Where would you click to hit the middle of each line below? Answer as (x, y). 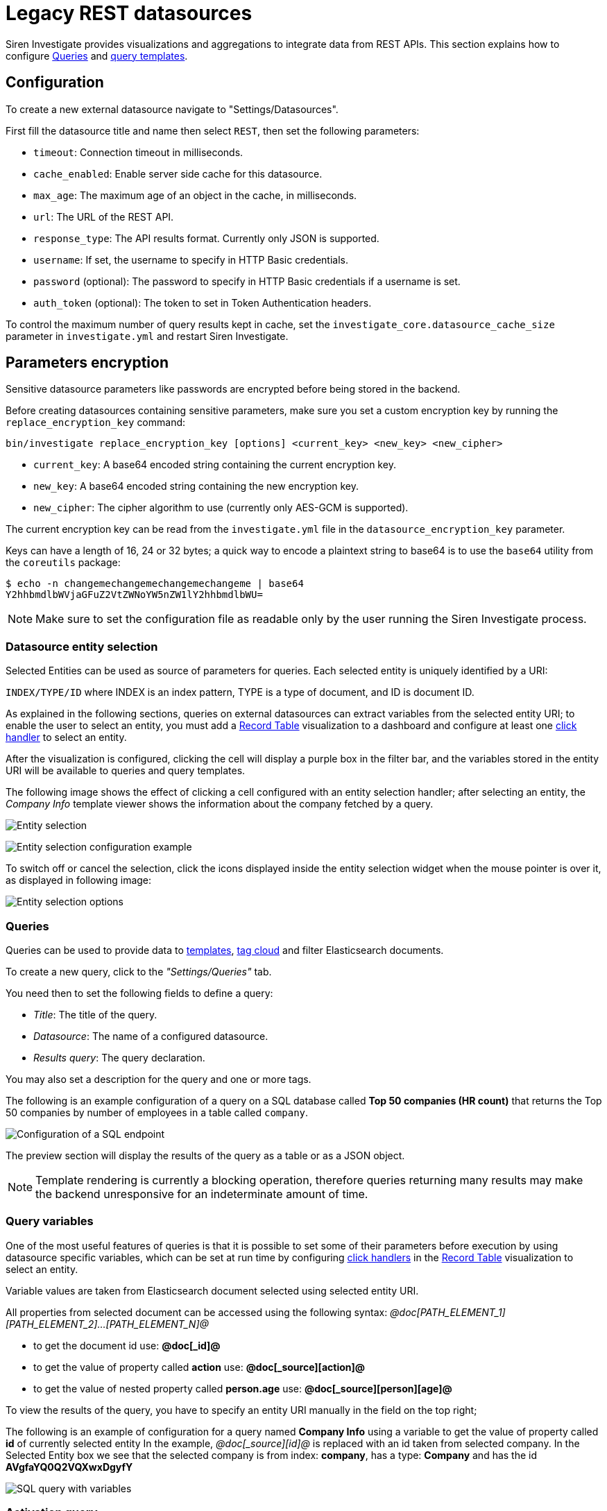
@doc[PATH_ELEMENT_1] (448, 1312)
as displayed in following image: (79, 880)
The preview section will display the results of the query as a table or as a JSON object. (205, 1155)
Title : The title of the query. (95, 1014)
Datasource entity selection (82, 646)
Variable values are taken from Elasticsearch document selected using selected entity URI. (212, 1290)
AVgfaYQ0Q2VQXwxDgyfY (69, 1467)
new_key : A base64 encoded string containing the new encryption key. (196, 486)
